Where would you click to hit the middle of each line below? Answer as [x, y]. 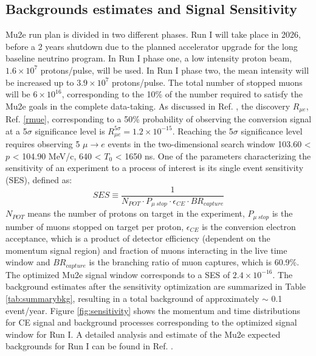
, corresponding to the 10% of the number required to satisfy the [182, 94]
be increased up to [40, 82]
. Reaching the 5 [203, 131]
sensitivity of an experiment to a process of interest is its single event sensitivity [155, 168]
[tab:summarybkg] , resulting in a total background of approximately [132, 298]
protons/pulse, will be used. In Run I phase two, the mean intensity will [175, 70]
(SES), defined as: [39, 180]
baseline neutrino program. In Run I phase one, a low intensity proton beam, [149, 58]
